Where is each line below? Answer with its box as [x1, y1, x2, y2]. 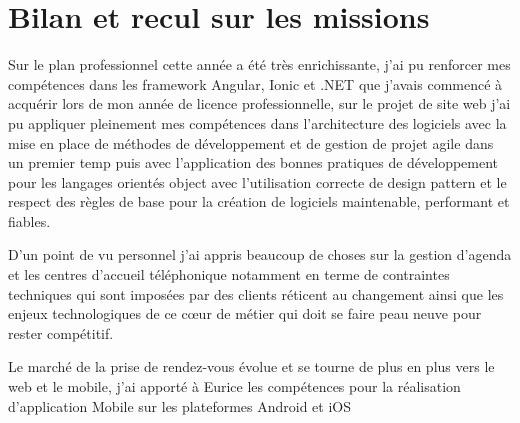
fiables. [8, 210, 51, 231]
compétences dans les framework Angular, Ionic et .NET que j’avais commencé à [8, 73, 503, 94]
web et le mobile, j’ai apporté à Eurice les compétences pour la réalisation [8, 376, 461, 397]
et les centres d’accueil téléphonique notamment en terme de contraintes [8, 264, 450, 285]
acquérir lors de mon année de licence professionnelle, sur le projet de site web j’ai [8, 93, 511, 114]
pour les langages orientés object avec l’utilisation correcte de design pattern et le [8, 171, 507, 192]
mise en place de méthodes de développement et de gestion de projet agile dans [8, 132, 494, 153]
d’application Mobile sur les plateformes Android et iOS [8, 395, 351, 416]
